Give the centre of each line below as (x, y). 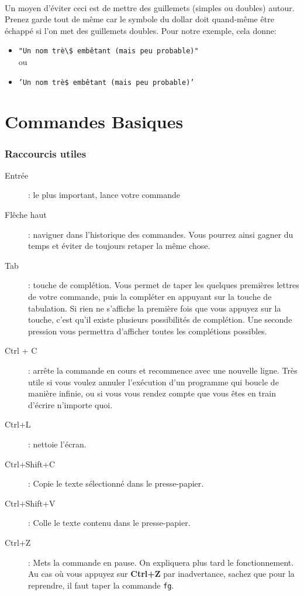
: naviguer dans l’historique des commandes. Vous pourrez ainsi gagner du (161, 234)
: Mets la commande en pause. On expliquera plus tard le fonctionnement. (161, 562)
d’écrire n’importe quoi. (70, 404)
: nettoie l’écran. (57, 444)
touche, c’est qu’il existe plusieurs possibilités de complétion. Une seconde (160, 319)
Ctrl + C (21, 350)
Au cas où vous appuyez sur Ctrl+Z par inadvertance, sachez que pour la (161, 574)
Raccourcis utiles (46, 153)
